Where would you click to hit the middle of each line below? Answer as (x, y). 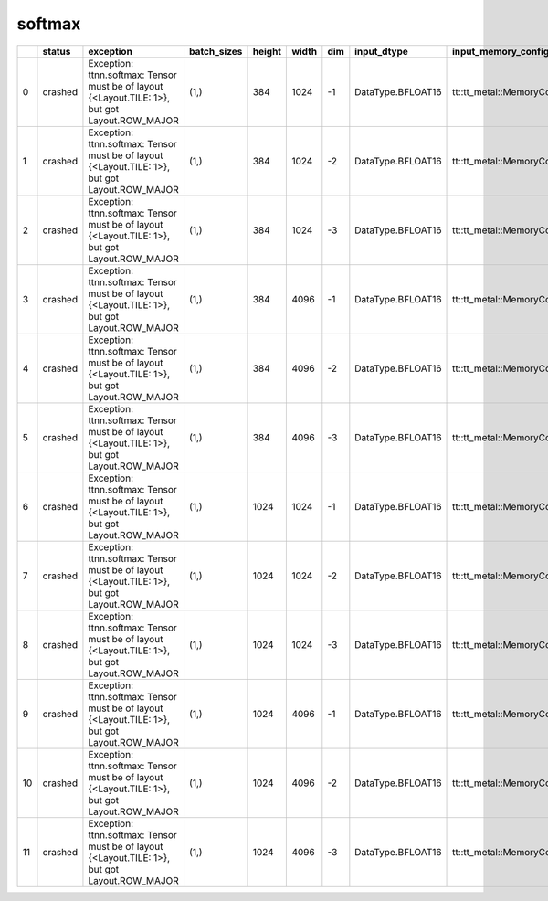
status (57, 51)
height (267, 51)
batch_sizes (216, 51)
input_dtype (381, 51)
